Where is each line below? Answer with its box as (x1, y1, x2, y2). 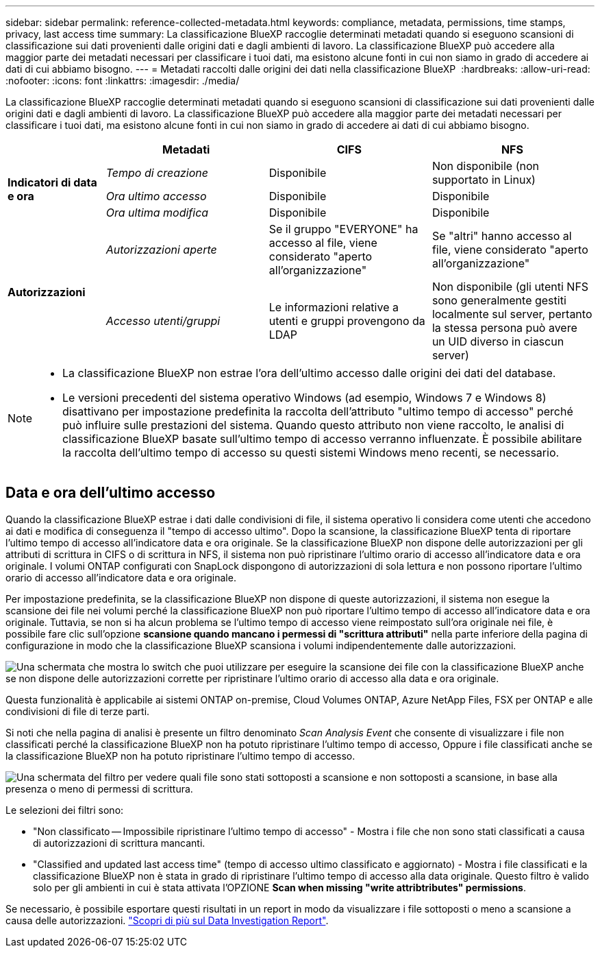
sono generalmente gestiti (432, 293, 566, 307)
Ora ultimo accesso (105, 189, 207, 203)
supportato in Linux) (432, 173, 536, 186)
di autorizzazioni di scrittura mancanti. (33, 836, 205, 849)
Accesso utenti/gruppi (105, 314, 221, 328)
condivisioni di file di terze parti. (5, 705, 150, 717)
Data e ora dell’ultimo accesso (5, 484, 216, 502)
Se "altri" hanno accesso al (432, 229, 572, 243)
